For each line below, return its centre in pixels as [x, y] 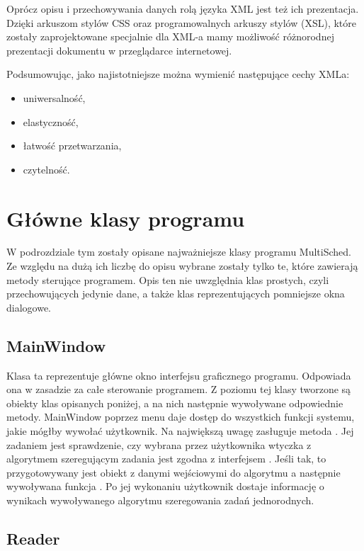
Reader [33, 538]
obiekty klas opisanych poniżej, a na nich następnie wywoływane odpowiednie [175, 403]
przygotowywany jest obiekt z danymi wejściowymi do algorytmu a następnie [174, 472]
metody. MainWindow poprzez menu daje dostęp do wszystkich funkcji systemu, [181, 417]
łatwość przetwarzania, [72, 146]
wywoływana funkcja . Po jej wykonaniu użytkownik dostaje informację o [165, 486]
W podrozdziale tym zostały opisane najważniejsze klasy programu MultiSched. [179, 252]
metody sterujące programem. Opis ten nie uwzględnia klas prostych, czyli [168, 279]
